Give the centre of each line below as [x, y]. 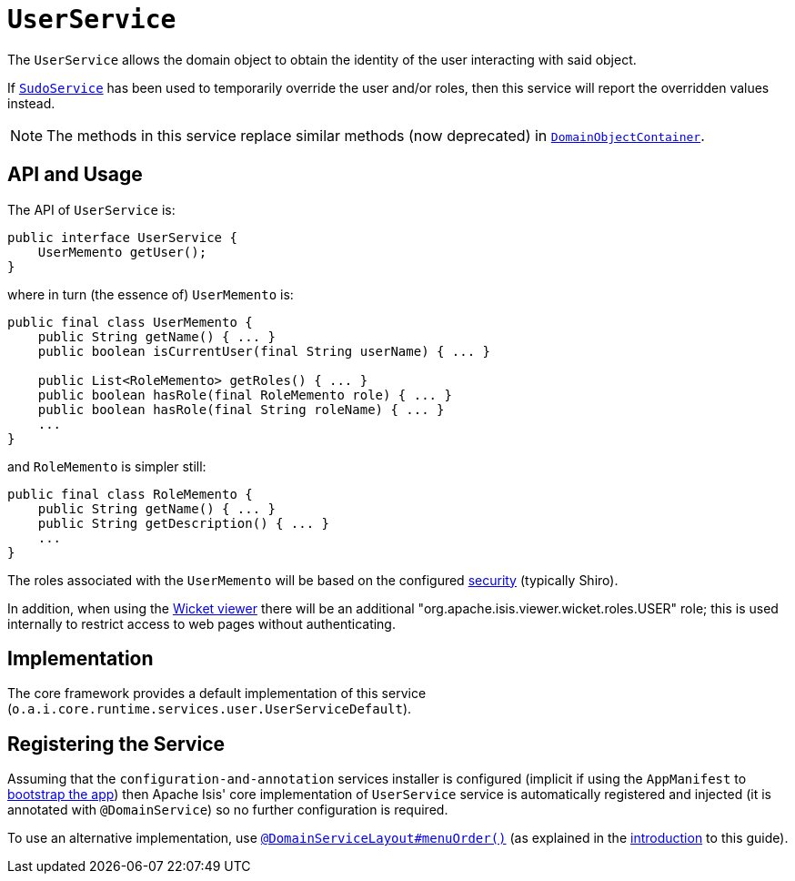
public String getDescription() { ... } [184, 523]
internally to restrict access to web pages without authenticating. [201, 623]
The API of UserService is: [91, 209]
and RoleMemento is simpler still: [107, 466]
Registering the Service [116, 744]
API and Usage [75, 175]
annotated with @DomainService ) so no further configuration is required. [228, 810]
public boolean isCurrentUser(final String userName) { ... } [264, 351]
